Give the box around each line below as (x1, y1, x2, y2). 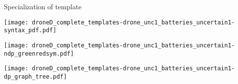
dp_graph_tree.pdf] (4, 73, 67, 80)
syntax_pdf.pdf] (4, 27, 57, 34)
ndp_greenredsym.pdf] (4, 50, 74, 57)
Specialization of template (4, 1, 82, 11)
